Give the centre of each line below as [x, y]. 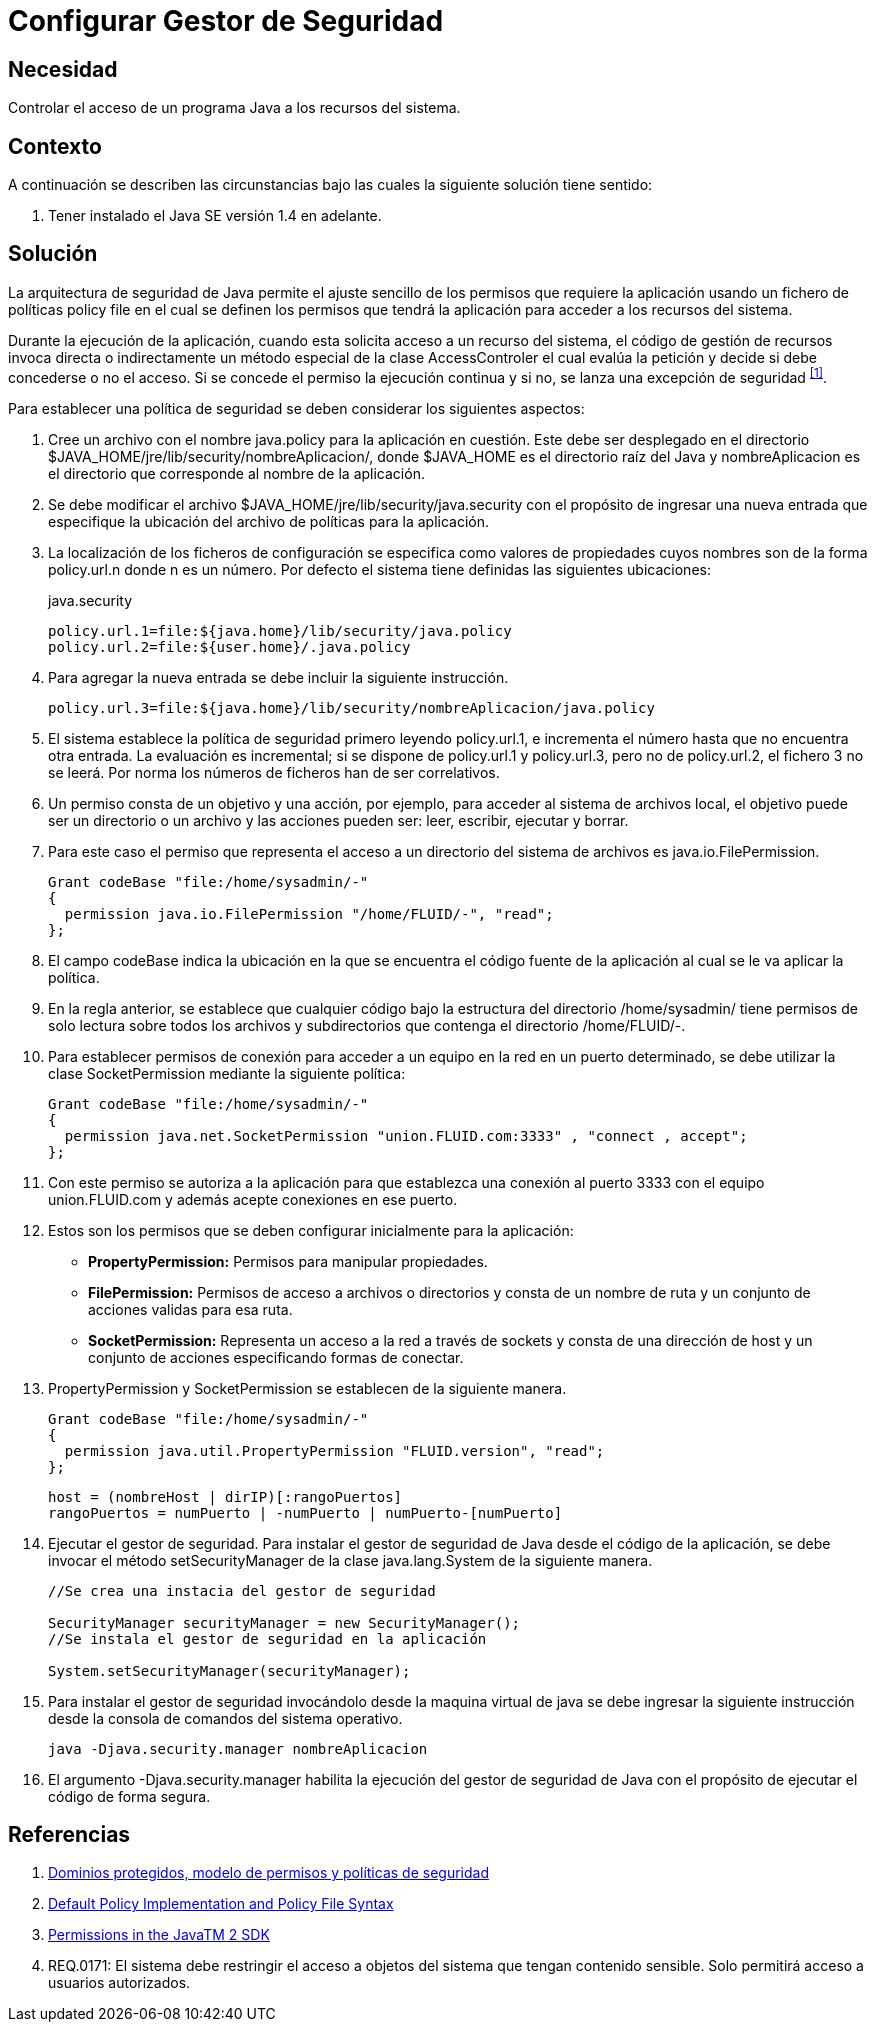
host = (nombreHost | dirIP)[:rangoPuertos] [225, 1496]
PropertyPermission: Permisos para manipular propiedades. [288, 1261]
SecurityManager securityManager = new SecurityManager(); [284, 1622]
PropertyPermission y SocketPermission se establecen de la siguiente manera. [307, 1388]
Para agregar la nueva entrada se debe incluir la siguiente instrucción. [278, 677]
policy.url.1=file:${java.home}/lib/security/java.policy [280, 630]
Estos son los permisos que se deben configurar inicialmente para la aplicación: [311, 1230]
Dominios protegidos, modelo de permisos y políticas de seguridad [268, 1873]
